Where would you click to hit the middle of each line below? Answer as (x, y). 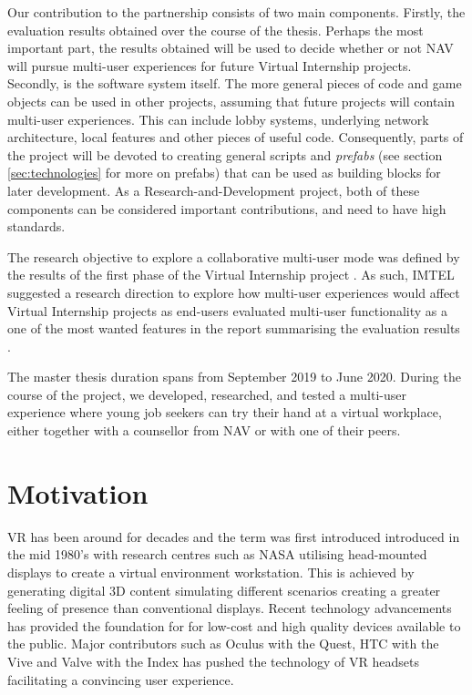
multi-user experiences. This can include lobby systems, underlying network (218, 119)
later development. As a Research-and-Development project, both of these (214, 190)
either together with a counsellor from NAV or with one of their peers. (204, 430)
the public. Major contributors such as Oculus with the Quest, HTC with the (223, 644)
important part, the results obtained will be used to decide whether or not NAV (231, 48)
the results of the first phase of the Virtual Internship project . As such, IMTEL (231, 275)
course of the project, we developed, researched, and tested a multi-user (207, 394)
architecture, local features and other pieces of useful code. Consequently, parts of (236, 137)
